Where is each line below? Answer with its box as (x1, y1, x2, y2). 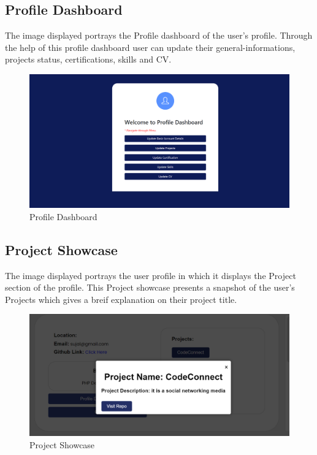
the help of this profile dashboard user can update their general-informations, (5, 40, 296, 53)
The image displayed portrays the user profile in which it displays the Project (5, 269, 296, 281)
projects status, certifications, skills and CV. (5, 53, 172, 66)
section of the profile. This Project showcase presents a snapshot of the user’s (5, 281, 295, 294)
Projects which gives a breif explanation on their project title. (5, 292, 237, 305)
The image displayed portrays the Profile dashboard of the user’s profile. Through (5, 29, 313, 42)
